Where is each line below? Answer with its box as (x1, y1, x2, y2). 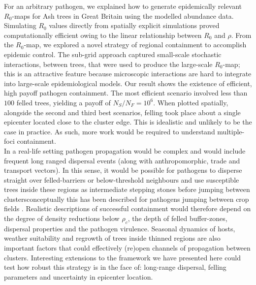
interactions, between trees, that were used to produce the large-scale (4, 59, 213, 69)
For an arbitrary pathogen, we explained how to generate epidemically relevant (4, 1, 242, 11)
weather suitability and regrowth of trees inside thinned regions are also (4, 233, 221, 243)
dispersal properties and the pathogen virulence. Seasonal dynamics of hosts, (4, 223, 235, 233)
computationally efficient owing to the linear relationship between (4, 30, 202, 40)
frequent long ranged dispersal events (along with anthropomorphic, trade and (4, 155, 240, 165)
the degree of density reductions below (4, 213, 120, 223)
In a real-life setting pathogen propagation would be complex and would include (4, 145, 246, 156)
